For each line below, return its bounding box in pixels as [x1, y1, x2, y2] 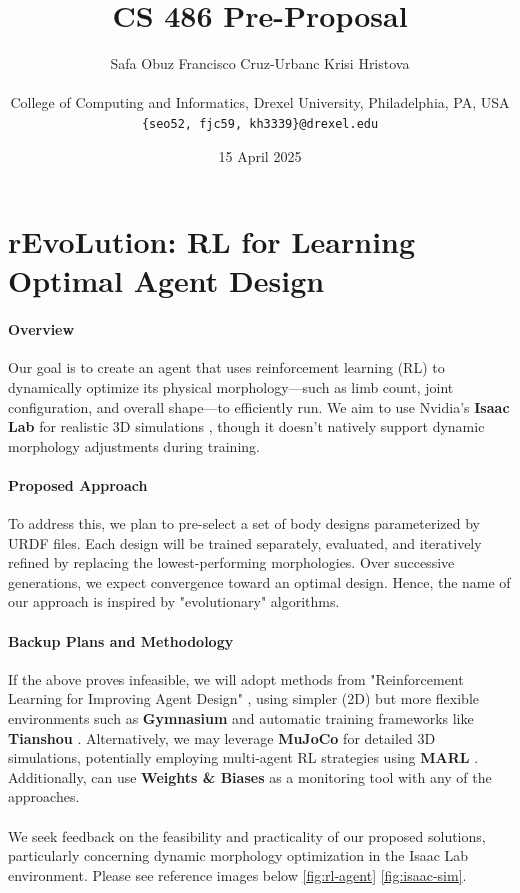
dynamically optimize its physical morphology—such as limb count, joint [8, 376, 454, 397]
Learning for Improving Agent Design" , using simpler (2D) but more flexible [8, 688, 479, 709]
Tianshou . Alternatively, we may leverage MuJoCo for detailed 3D [8, 727, 436, 748]
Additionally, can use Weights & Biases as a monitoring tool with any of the [8, 766, 492, 787]
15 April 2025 [218, 145, 302, 166]
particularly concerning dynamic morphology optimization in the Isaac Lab [8, 845, 469, 866]
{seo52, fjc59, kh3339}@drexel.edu [141, 116, 379, 131]
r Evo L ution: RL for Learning [8, 221, 416, 262]
